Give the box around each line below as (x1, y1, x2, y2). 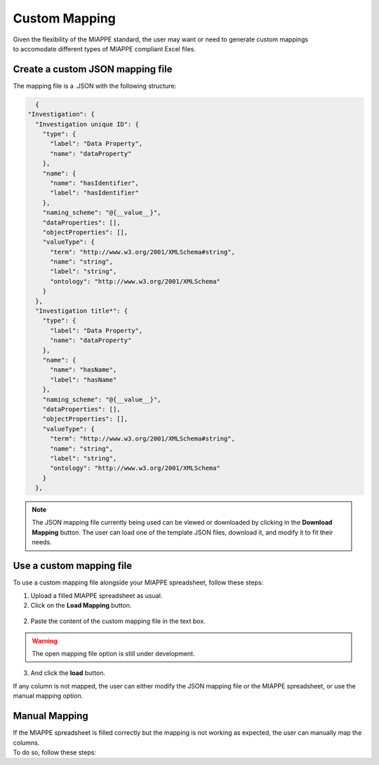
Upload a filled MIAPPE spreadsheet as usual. (30, 591, 163, 600)
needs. (32, 538, 52, 547)
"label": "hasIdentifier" (50, 189, 140, 197)
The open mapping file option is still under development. (32, 650, 195, 658)
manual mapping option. (13, 692, 84, 700)
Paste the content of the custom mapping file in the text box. (30, 617, 206, 625)
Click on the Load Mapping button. (30, 601, 132, 609)
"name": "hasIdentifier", (50, 179, 140, 187)
